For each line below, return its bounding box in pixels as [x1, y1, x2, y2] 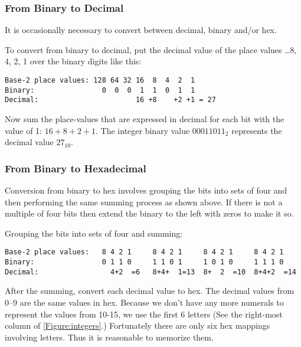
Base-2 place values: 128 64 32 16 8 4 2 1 [5, 76, 195, 84]
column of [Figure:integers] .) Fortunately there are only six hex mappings [5, 319, 270, 332]
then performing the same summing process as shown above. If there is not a [5, 195, 283, 208]
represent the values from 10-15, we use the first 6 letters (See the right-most [5, 307, 283, 320]
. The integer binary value [96, 124, 190, 136]
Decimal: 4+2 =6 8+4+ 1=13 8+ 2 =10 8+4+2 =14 [5, 267, 296, 276]
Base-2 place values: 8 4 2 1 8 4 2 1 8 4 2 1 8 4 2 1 [5, 248, 284, 257]
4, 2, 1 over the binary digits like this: [5, 55, 142, 67]
